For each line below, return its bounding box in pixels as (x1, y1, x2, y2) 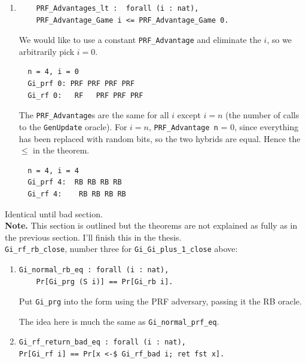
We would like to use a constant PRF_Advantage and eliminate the (19, 33, 261, 46)
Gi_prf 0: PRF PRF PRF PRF (27, 79, 135, 88)
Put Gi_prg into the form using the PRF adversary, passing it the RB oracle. (19, 295, 302, 307)
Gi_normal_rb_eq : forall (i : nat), (19, 265, 169, 274)
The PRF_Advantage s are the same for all (19, 109, 169, 121)
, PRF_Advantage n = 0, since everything (148, 120, 299, 133)
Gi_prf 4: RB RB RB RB (27, 178, 122, 187)
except (177, 109, 201, 121)
